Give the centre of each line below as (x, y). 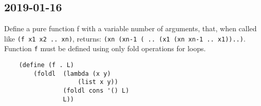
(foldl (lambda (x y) (72, 73)
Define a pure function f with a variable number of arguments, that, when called (130, 28)
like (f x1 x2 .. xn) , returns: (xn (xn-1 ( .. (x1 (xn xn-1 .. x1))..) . (125, 38)
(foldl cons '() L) (96, 91)
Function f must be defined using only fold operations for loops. (105, 48)
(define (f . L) (46, 65)
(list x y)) (98, 82)
